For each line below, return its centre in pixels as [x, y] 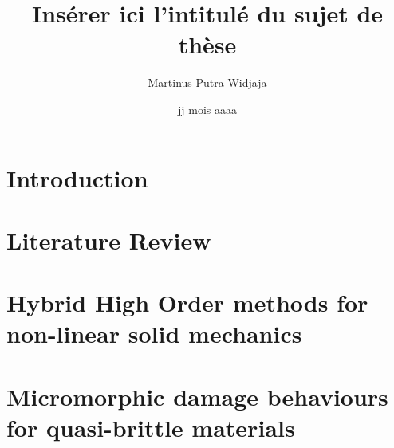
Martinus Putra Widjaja [207, 83]
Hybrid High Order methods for [187, 303]
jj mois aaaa [207, 109]
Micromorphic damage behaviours [197, 396]
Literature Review [109, 240]
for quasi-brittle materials [151, 427]
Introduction [77, 177]
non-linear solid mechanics [154, 334]
